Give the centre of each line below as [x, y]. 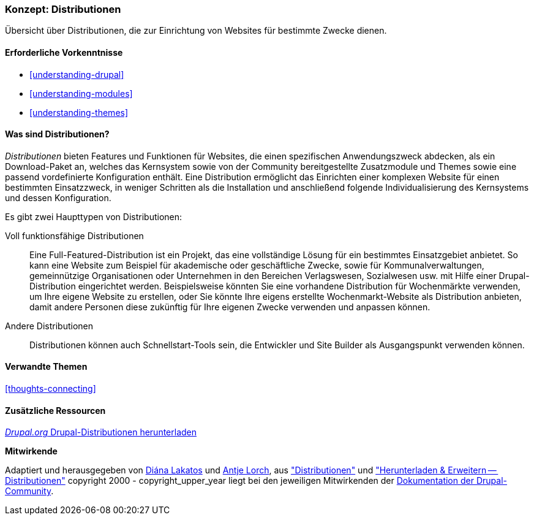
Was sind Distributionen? [57, 134]
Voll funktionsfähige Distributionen [74, 235]
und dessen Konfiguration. [58, 197]
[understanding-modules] [81, 93]
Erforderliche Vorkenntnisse [64, 52]
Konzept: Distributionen [63, 9]
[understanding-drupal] [77, 74]
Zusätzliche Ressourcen [55, 410]
